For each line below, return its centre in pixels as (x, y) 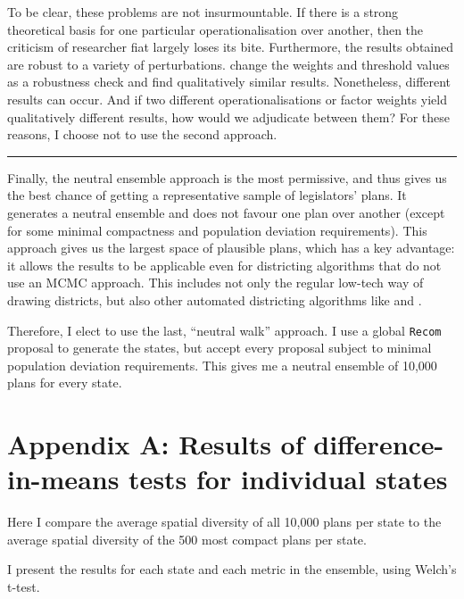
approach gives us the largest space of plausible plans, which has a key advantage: (231, 248)
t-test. (24, 587)
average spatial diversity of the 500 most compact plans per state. (187, 539)
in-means (63, 479)
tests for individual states (288, 479)
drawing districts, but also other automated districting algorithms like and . (215, 299)
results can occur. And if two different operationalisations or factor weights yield (227, 99)
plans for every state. (65, 383)
